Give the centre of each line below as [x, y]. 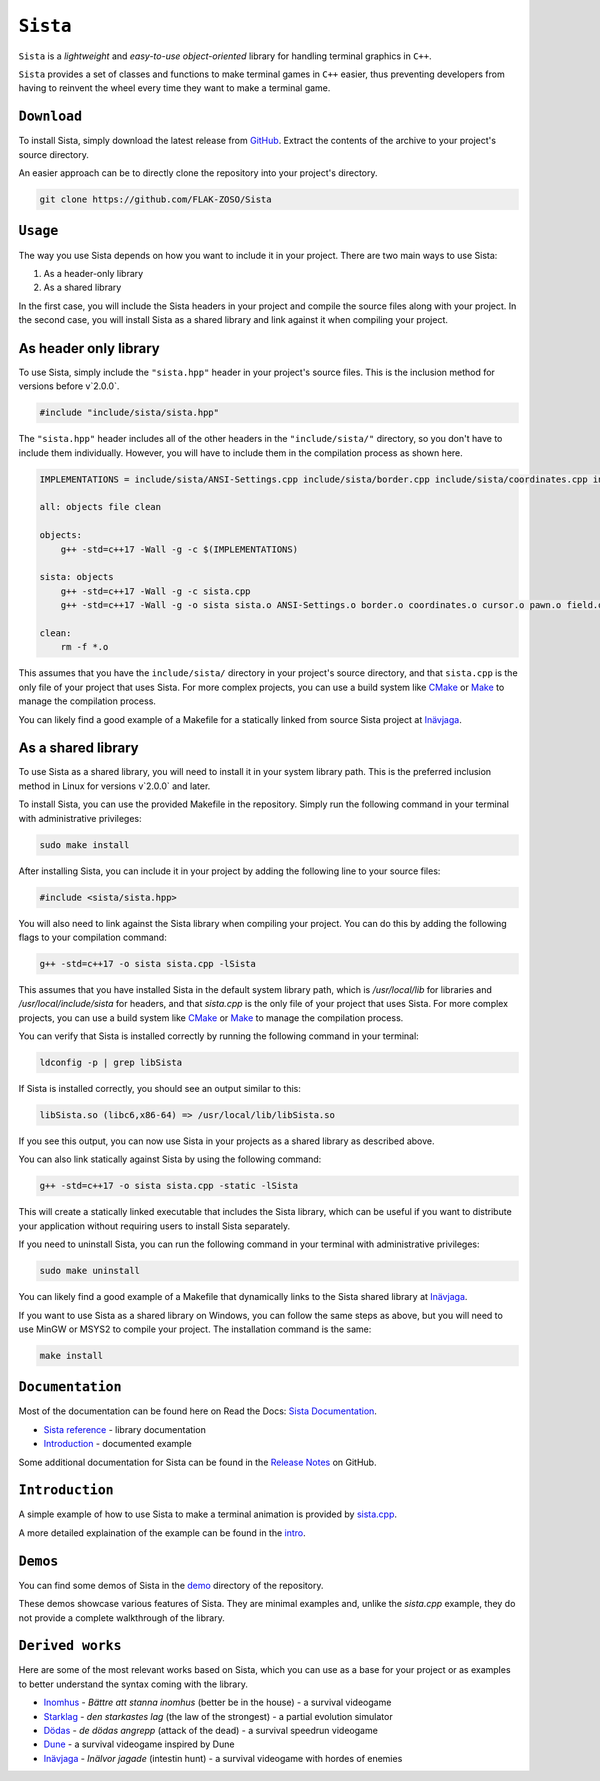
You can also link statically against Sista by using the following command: [170, 1159]
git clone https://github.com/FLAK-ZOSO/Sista [155, 199]
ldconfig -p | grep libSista [111, 1063]
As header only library [89, 348]
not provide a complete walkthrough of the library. [121, 1617]
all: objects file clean [100, 507]
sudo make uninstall [89, 1271]
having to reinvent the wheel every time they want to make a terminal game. [174, 88]
